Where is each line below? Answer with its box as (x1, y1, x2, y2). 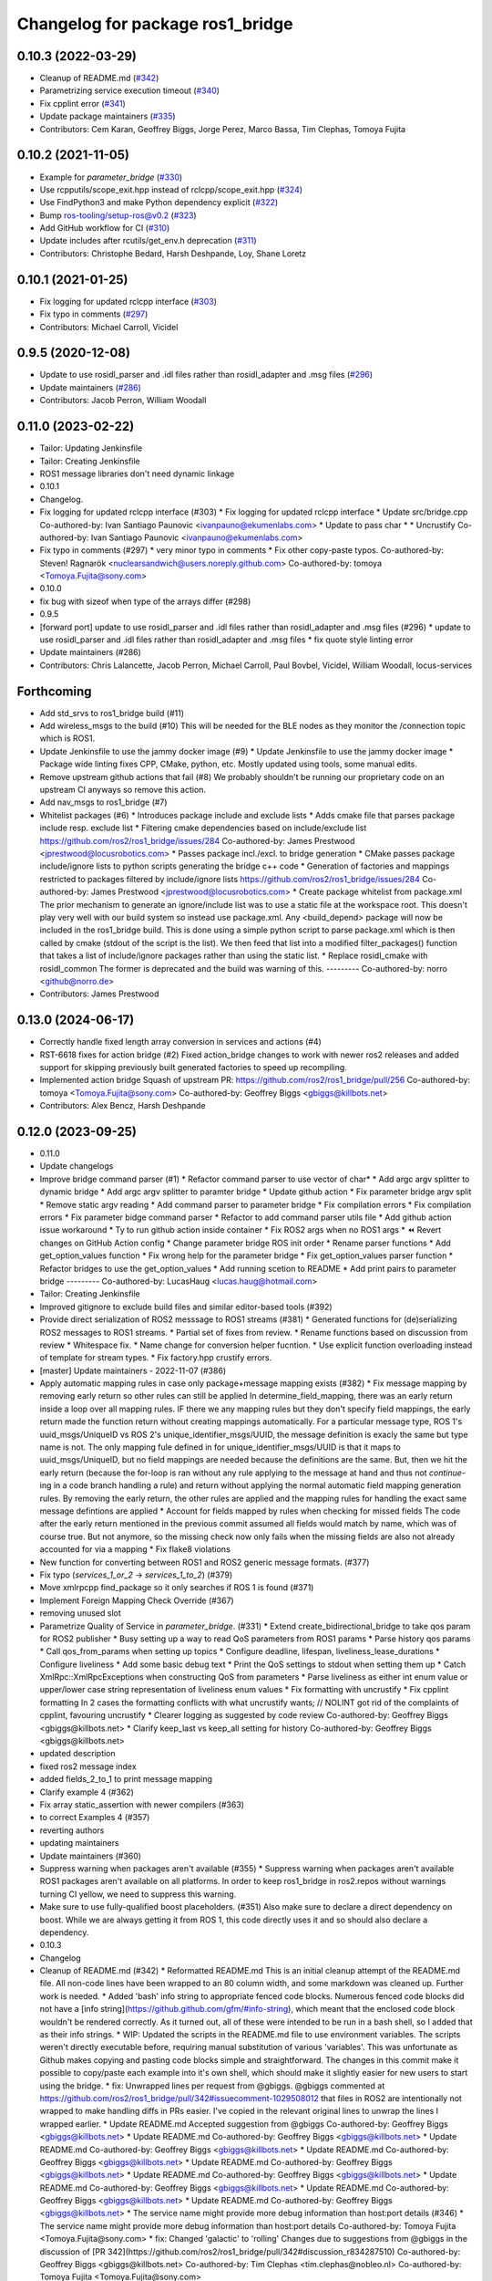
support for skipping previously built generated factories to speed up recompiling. (39, 1061, 348, 1072)
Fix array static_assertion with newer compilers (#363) (39, 1798, 245, 1810)
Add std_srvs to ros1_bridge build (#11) (39, 707, 184, 718)
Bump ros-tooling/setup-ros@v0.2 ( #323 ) (39, 210, 197, 221)
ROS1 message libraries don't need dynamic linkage (39, 468, 235, 479)
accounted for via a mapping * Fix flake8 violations (39, 1544, 231, 1555)
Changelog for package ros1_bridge (16, 14, 293, 34)
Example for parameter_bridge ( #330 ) (39, 172, 183, 182)
